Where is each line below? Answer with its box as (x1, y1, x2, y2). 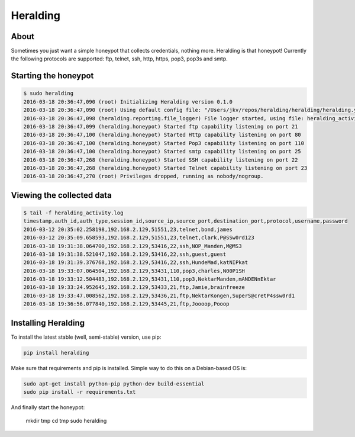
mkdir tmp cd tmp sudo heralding (25, 417, 107, 425)
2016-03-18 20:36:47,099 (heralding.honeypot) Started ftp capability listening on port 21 (23, 123, 298, 130)
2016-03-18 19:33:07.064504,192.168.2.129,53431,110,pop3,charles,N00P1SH (23, 267, 246, 274)
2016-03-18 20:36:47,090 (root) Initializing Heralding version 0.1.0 (23, 98, 233, 105)
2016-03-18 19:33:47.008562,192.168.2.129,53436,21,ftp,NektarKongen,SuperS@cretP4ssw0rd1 (23, 292, 295, 299)
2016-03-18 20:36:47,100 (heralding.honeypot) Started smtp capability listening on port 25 (23, 148, 301, 155)
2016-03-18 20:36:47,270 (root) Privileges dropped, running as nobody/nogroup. (23, 173, 264, 180)
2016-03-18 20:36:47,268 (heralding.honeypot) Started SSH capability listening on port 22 (23, 156, 298, 163)
